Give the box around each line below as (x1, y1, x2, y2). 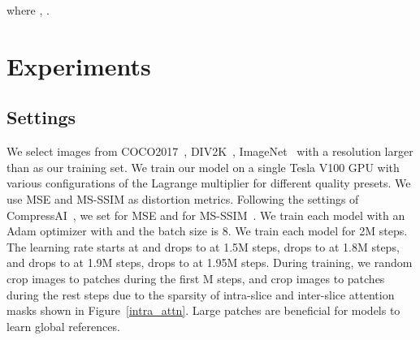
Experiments (6, 49, 151, 82)
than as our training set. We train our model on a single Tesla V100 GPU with (6, 158, 400, 175)
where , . (6, 2, 50, 18)
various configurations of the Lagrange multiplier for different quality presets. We (6, 174, 411, 192)
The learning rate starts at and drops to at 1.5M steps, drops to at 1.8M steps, (6, 238, 400, 255)
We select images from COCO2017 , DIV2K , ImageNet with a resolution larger (6, 143, 414, 160)
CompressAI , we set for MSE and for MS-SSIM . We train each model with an (6, 206, 405, 223)
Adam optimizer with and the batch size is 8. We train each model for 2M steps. (6, 222, 408, 239)
